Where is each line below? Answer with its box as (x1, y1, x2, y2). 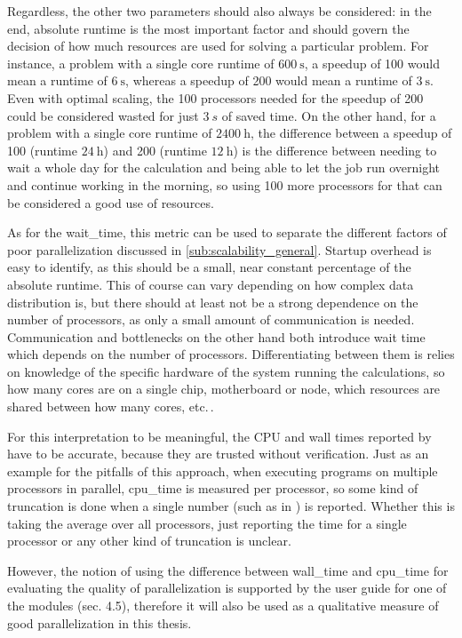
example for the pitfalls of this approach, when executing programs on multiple (7, 461, 438, 480)
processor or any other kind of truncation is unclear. (7, 531, 291, 550)
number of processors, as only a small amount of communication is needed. (7, 310, 415, 329)
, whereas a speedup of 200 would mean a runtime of (125, 71, 412, 90)
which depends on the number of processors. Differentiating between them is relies (7, 345, 455, 363)
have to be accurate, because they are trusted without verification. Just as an (7, 444, 429, 463)
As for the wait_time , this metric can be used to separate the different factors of (7, 223, 447, 242)
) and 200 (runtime (103, 140, 207, 159)
